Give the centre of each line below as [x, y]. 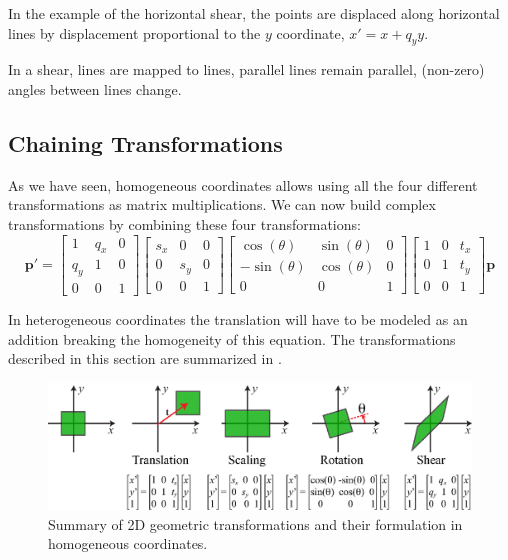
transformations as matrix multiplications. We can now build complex [222, 204]
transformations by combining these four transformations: [184, 223]
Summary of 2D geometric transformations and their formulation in [255, 523]
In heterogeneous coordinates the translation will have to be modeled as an [238, 319]
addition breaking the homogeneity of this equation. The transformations [232, 338]
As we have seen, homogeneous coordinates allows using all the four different [243, 184]
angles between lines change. [95, 88]
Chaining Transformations [145, 142]
